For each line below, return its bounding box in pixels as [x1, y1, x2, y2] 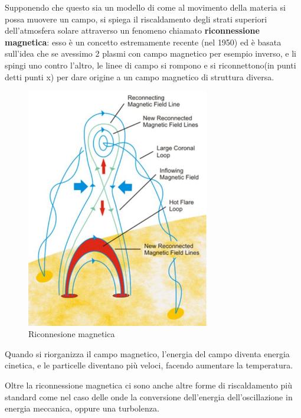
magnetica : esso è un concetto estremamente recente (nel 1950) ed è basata [5, 35, 282, 48]
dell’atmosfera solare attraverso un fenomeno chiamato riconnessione [5, 24, 260, 37]
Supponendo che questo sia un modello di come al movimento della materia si [5, 1, 286, 13]
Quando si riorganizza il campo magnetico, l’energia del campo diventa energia [5, 347, 290, 360]
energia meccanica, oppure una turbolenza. [5, 402, 159, 414]
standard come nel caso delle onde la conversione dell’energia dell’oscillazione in [5, 390, 293, 403]
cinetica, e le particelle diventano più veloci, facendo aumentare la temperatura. [5, 359, 293, 371]
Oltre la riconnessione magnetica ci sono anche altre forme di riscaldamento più [5, 378, 292, 391]
